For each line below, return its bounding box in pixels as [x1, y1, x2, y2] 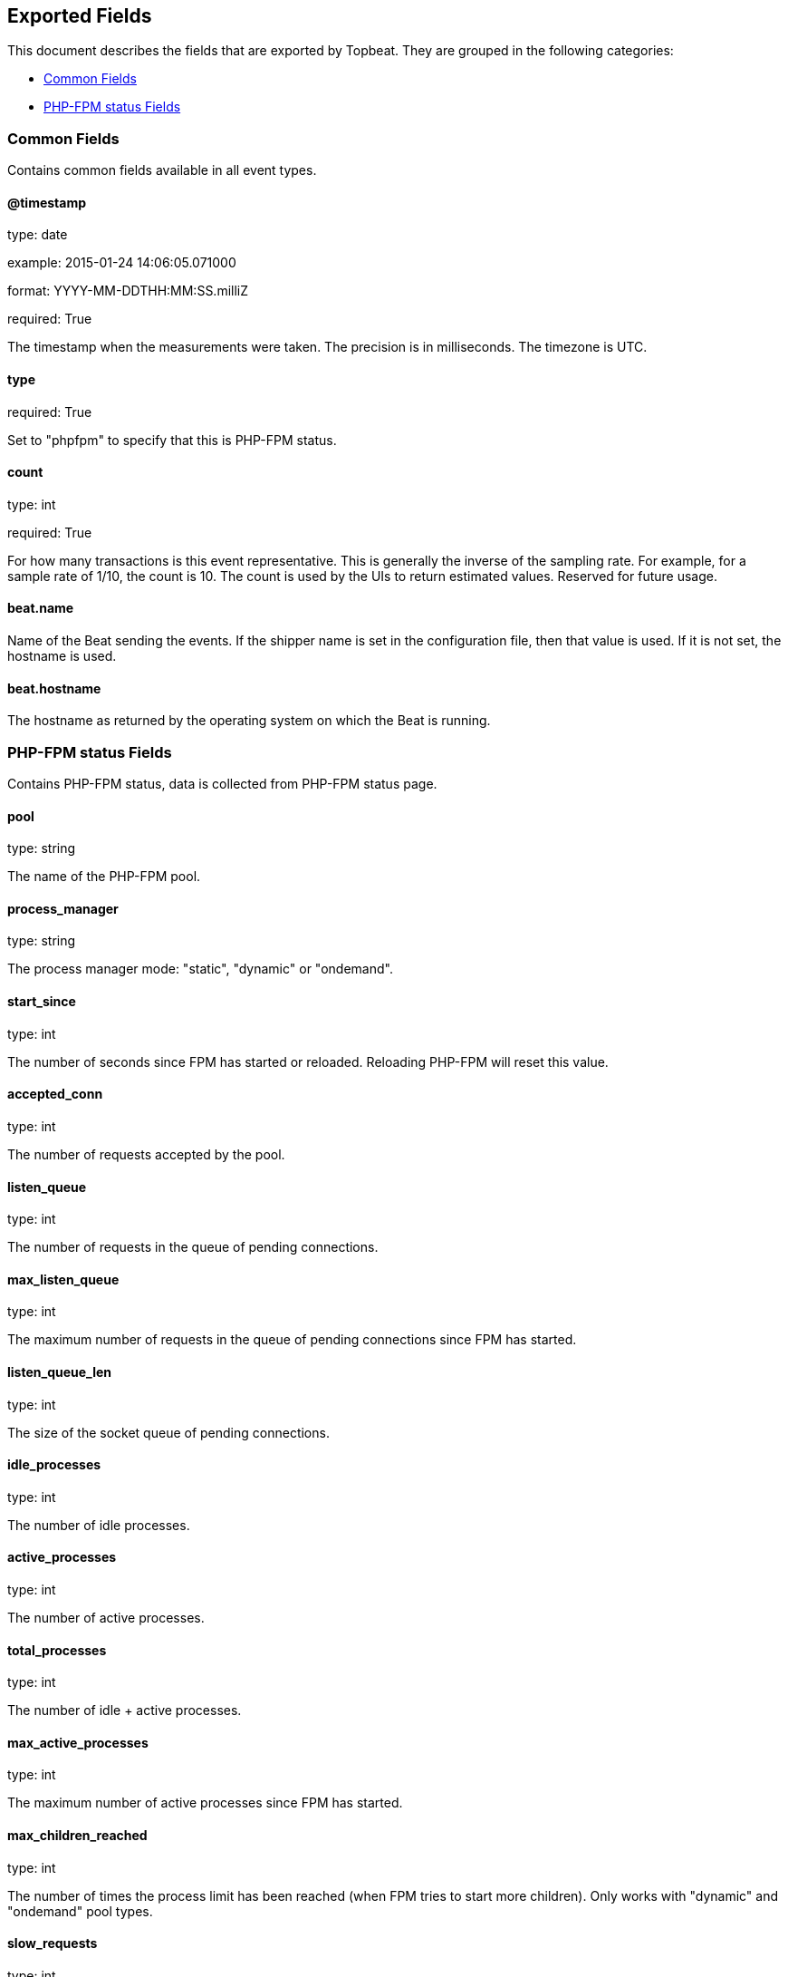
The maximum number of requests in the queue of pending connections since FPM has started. [7, 1332, 577, 1348]
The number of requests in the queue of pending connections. [7, 1239, 379, 1255]
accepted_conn [7, 1086, 103, 1102]
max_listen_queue [7, 1271, 120, 1287]
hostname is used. [7, 648, 117, 664]
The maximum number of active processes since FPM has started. [7, 1795, 403, 1811]
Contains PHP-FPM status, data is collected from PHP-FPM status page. [7, 776, 437, 792]
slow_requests [7, 1935, 98, 1952]
